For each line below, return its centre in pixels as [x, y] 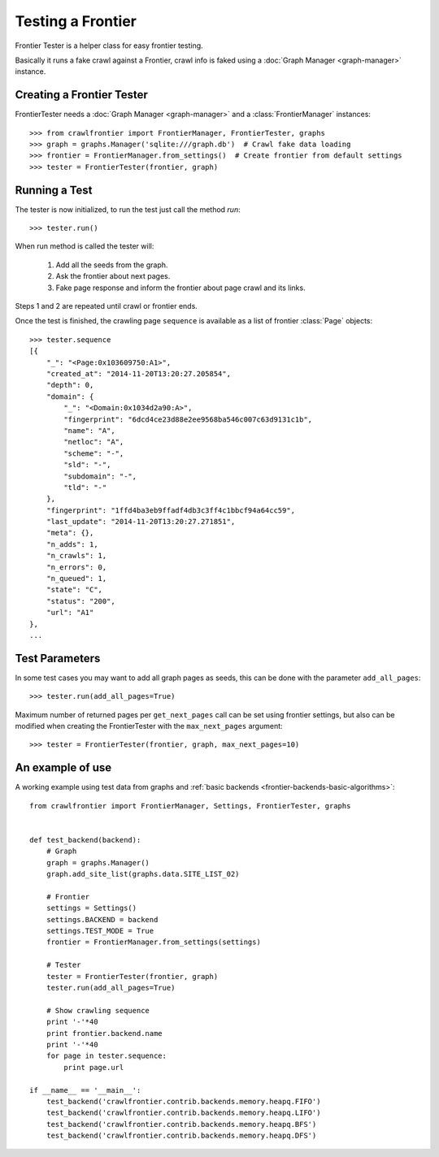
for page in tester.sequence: [106, 1056]
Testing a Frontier [76, 21]
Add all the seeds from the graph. [112, 265]
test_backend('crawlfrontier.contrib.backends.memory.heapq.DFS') [181, 1136]
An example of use [63, 768]
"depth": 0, [70, 385]
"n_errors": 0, [76, 567]
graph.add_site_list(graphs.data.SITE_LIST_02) [143, 874]
